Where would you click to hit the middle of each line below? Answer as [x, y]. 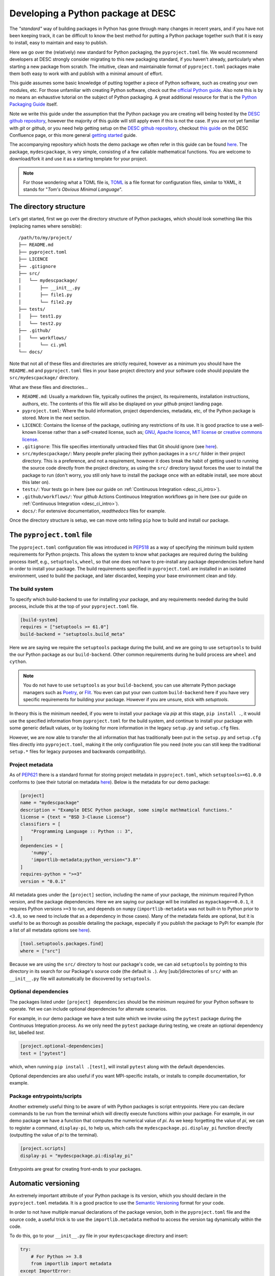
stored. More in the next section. [56, 418]
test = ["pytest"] [43, 1053]
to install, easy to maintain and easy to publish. [59, 43]
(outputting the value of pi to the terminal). [54, 1135]
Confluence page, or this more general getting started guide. [73, 135]
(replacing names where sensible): [46, 226]
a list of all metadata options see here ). [50, 930]
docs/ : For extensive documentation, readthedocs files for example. [94, 511]
